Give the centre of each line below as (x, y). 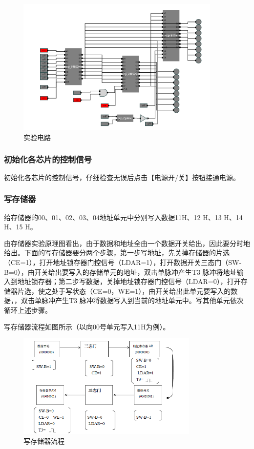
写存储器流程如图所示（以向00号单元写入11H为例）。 (87, 326)
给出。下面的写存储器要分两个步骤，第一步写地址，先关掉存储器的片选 (117, 253)
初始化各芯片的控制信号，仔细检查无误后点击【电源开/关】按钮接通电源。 (122, 177)
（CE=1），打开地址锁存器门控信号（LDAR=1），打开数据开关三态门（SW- (123, 262)
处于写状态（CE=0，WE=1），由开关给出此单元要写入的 (141, 291)
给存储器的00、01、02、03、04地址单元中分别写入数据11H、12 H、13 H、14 (123, 217)
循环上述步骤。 (28, 310)
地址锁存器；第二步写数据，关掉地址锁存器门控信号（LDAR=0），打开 (129, 281)
